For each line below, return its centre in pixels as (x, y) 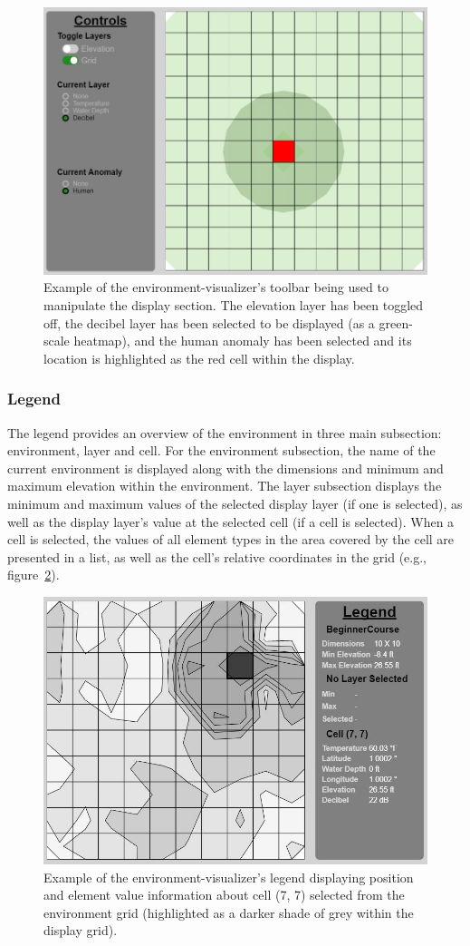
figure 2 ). (34, 575)
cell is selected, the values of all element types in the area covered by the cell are (231, 539)
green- (396, 322)
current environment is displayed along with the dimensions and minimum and (225, 468)
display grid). (81, 930)
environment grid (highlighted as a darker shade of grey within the (229, 912)
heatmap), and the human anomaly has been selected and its (243, 341)
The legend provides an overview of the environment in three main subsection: (225, 432)
